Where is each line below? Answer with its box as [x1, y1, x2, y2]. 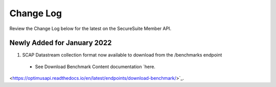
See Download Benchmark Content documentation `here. [35, 64, 156, 70]
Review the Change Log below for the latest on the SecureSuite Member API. [9, 25, 171, 32]
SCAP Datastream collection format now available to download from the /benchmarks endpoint [22, 52, 222, 58]
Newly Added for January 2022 [9, 39, 112, 47]
